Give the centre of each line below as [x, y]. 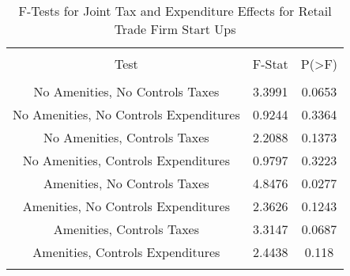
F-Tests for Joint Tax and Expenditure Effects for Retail [175, 11]
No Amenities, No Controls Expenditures [126, 114]
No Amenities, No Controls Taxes [126, 91]
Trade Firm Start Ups [175, 29]
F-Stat [270, 64]
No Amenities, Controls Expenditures [126, 160]
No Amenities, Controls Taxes [126, 137]
